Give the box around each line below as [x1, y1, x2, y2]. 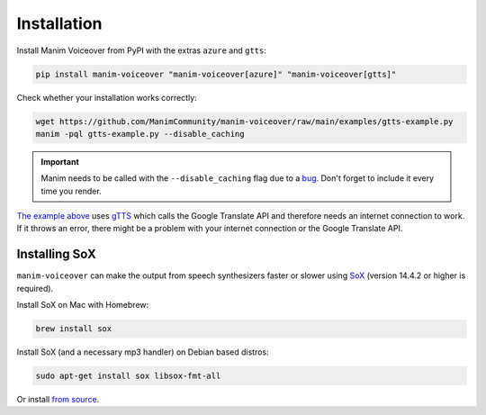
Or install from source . [16, 394, 100, 405]
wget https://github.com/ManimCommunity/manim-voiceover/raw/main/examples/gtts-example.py [35, 116, 454, 126]
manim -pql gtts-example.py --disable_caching [35, 129, 245, 139]
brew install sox [35, 324, 112, 334]
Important [40, 156, 80, 167]
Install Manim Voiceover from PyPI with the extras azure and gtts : [16, 45, 267, 56]
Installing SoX [16, 247, 96, 262]
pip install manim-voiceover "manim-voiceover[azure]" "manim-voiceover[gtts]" [35, 68, 397, 79]
